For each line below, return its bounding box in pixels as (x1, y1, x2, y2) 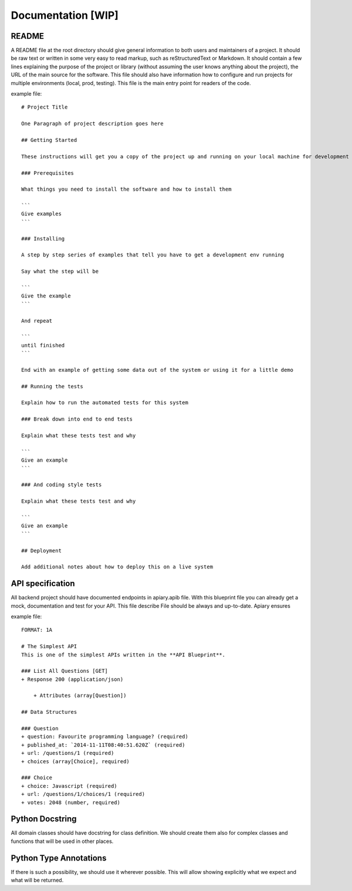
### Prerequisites (21, 170, 75, 176)
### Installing (21, 235, 65, 242)
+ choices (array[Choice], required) (21, 758, 130, 765)
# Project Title (21, 104, 68, 111)
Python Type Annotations (11, 853, 107, 863)
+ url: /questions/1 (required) (21, 750, 114, 757)
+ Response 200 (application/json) (21, 676, 124, 683)
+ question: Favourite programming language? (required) (21, 733, 189, 740)
